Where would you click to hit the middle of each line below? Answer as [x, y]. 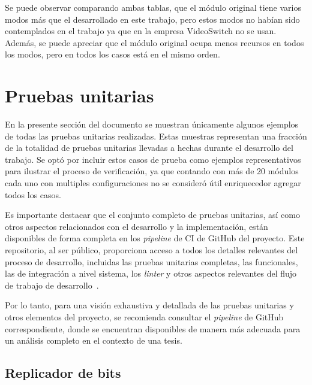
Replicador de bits [63, 373]
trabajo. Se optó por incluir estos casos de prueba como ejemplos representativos [153, 159]
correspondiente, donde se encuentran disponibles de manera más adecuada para [153, 328]
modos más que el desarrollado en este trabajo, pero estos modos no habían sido [152, 19]
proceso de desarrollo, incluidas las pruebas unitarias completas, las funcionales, [151, 261]
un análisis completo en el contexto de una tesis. [94, 340]
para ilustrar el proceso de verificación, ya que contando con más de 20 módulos [152, 171]
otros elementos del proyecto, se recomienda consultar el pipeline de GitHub [144, 317]
